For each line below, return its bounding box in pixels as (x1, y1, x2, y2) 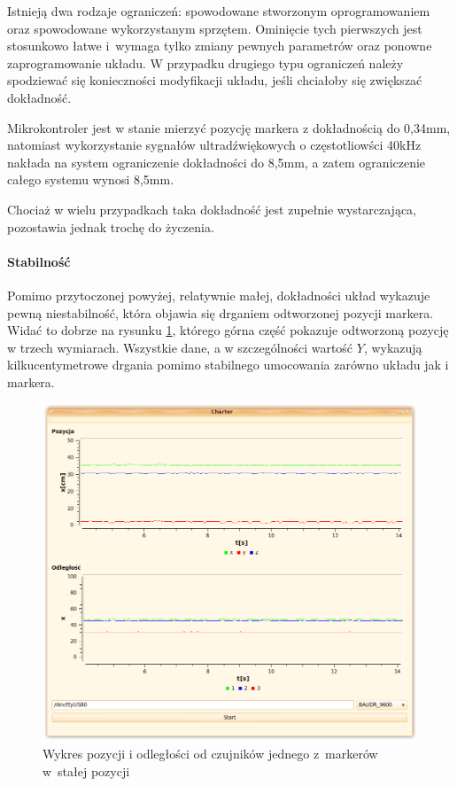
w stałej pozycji (43, 761, 130, 780)
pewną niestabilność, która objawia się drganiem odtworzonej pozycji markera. (7, 303, 434, 322)
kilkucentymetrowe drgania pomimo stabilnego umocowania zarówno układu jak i (7, 355, 449, 374)
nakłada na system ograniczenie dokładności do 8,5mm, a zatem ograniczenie (7, 152, 426, 171)
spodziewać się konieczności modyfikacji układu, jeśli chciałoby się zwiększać (7, 71, 422, 89)
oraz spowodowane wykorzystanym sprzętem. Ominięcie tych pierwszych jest (7, 19, 422, 37)
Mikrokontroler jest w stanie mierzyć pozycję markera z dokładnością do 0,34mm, (7, 118, 451, 136)
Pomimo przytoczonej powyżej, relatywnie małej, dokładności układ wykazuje (7, 285, 430, 304)
